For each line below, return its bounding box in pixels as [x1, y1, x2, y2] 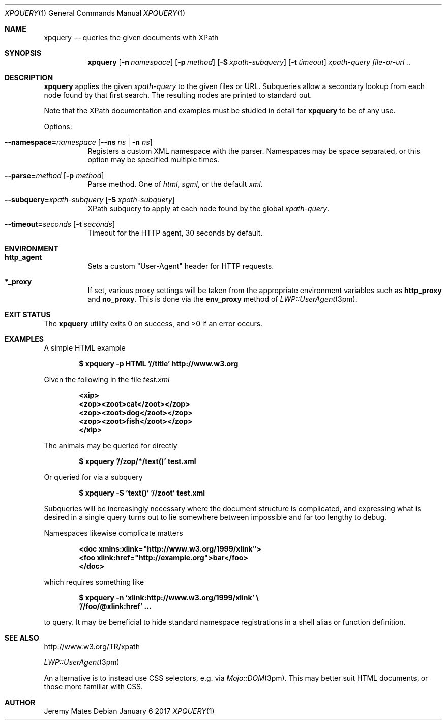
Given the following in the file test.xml [44, 375, 170, 384]
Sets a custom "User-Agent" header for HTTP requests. [87, 262, 274, 270]
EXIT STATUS [5, 310, 51, 319]
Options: [44, 122, 72, 131]
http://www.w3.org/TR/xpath [44, 642, 140, 651]
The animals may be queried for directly [44, 441, 177, 450]
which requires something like [44, 577, 144, 586]
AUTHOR [5, 698, 36, 707]
